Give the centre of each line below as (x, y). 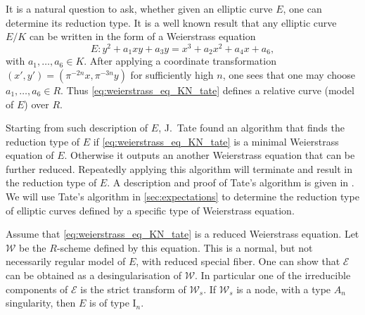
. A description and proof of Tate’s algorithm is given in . (231, 182)
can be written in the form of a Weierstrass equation (142, 36)
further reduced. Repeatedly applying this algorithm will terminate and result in (179, 168)
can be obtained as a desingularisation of (94, 275)
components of (37, 289)
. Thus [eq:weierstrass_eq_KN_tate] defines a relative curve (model (207, 90)
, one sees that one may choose (289, 74)
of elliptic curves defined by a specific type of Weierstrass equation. (150, 210)
